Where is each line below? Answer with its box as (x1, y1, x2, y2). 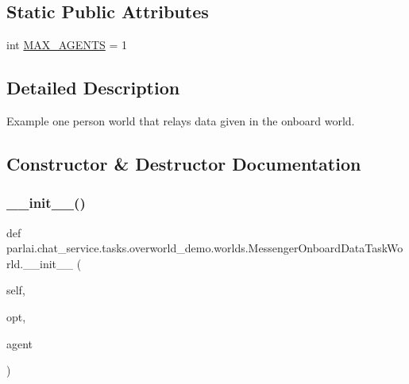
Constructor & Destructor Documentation (6, 151, 361, 175)
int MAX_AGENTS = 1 (6, 36, 127, 53)
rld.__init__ (6, 255, 74, 271)
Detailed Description (6, 75, 180, 100)
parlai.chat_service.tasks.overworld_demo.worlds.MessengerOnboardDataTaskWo (6, 240, 403, 256)
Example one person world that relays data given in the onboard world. (6, 113, 355, 129)
